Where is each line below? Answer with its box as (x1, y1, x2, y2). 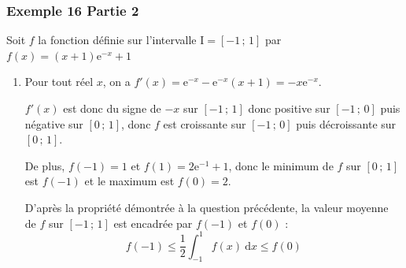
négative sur (24, 115, 83, 132)
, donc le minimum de (228, 157, 334, 173)
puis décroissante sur (296, 115, 397, 132)
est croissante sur (163, 115, 246, 132)
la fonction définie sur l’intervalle (38, 32, 197, 48)
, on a (102, 73, 131, 90)
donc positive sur (248, 100, 330, 116)
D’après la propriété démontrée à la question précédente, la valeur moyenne (24, 199, 389, 215)
